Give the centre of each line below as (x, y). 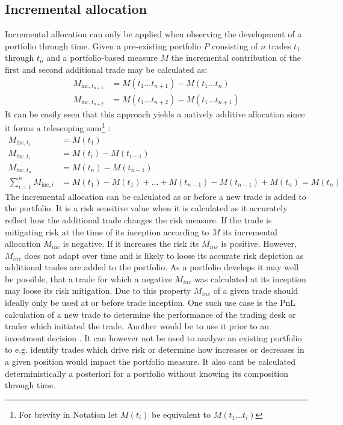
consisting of (235, 45)
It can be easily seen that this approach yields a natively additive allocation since (155, 113)
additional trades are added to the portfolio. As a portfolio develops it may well (152, 267)
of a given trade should (256, 290)
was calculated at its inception (250, 278)
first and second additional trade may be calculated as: (106, 69)
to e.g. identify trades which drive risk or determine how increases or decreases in (155, 349)
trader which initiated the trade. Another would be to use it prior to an (137, 326)
